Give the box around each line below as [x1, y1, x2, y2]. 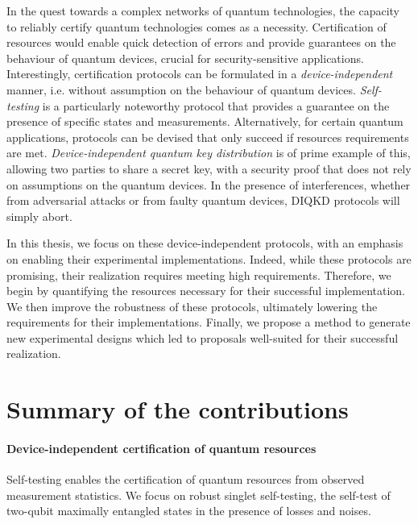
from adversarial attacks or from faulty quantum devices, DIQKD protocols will [6, 192, 400, 209]
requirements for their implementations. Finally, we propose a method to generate [6, 314, 411, 331]
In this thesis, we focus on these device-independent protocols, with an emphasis [6, 235, 404, 252]
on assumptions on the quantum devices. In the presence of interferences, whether [6, 176, 411, 193]
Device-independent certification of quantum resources [6, 440, 317, 457]
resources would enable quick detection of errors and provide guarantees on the [6, 34, 396, 51]
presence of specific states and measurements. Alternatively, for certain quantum [6, 113, 404, 130]
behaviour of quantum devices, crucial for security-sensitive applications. [6, 49, 364, 66]
